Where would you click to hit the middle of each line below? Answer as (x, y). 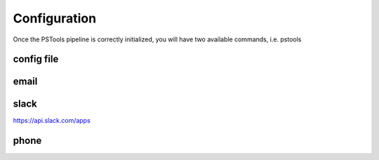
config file (36, 59)
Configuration (55, 18)
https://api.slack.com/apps (52, 121)
